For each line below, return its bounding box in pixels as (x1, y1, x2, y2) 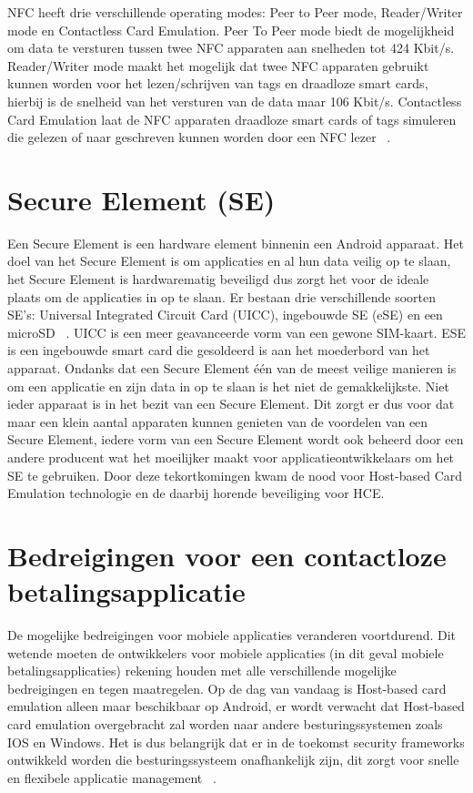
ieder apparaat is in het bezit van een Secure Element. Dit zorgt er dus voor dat (7, 394, 455, 413)
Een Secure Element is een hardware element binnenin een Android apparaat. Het (7, 233, 464, 252)
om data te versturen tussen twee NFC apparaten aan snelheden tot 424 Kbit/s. (7, 38, 455, 57)
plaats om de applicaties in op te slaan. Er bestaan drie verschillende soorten (7, 287, 436, 306)
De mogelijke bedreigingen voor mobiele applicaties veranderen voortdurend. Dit (7, 625, 457, 645)
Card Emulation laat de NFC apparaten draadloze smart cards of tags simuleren (7, 109, 457, 128)
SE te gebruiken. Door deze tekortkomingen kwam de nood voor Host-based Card (7, 465, 463, 484)
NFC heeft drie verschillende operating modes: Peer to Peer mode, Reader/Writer (7, 3, 463, 21)
